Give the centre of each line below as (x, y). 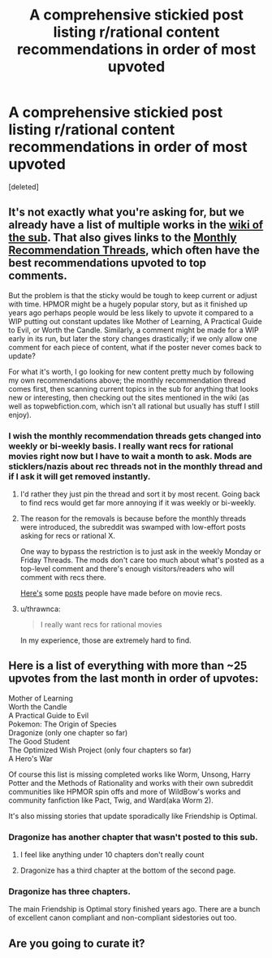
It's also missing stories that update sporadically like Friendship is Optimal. (133, 816)
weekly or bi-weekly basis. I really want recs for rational (121, 446)
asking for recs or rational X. (67, 536)
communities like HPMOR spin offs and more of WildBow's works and (125, 791)
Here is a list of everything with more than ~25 (128, 666)
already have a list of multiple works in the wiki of (136, 225)
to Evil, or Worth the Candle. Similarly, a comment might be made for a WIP (134, 330)
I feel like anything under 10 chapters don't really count (112, 855)
